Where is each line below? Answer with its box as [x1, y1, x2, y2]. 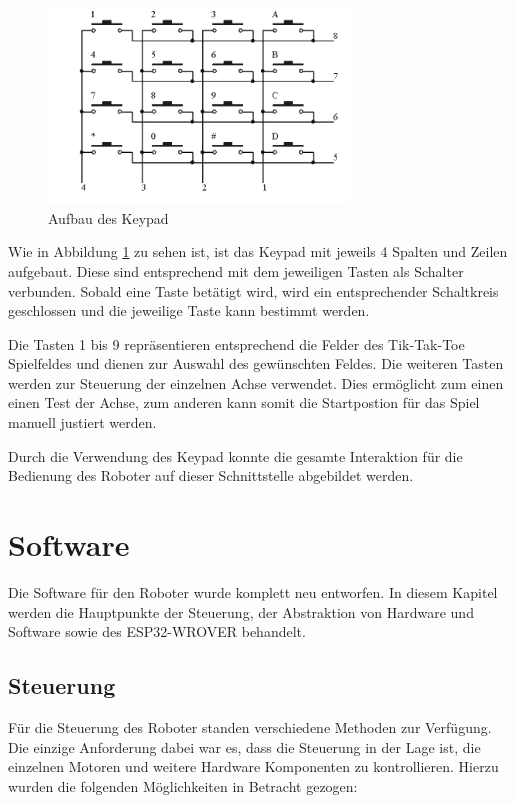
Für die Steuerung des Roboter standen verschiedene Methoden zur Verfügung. [8, 716, 492, 737]
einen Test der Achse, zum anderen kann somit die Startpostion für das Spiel [8, 392, 480, 413]
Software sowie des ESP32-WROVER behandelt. [8, 621, 306, 642]
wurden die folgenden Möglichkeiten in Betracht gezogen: [8, 775, 358, 796]
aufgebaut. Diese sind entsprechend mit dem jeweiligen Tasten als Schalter [8, 260, 464, 281]
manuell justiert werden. [8, 412, 157, 433]
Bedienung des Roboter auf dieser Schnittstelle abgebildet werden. [8, 465, 414, 486]
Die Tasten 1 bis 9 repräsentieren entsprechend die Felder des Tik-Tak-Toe [8, 333, 465, 354]
